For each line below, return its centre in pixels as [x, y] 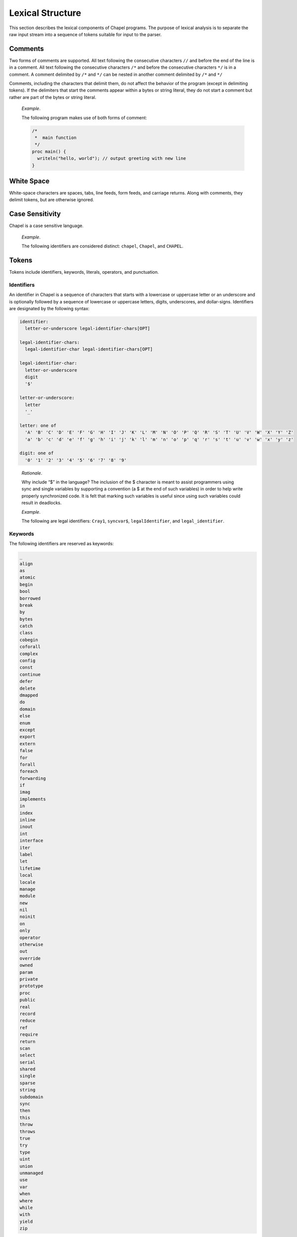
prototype [31, 986]
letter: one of [38, 425]
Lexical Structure [45, 13]
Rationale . [32, 473]
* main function [56, 138]
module [27, 896]
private [29, 979]
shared [27, 1069]
